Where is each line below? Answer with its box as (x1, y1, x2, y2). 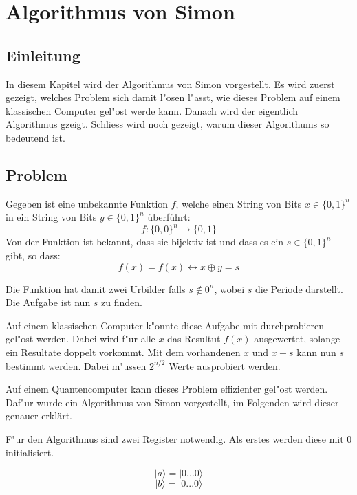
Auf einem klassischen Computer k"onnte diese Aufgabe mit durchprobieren (6, 318, 325, 332)
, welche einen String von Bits (175, 196, 302, 210)
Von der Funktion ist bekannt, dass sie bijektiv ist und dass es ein (6, 234, 284, 249)
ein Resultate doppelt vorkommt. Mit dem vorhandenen (6, 345, 241, 359)
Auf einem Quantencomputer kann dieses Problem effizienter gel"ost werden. (6, 382, 328, 396)
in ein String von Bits (6, 210, 97, 224)
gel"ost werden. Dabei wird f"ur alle (6, 331, 155, 346)
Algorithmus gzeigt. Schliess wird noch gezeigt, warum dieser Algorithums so (6, 117, 329, 131)
